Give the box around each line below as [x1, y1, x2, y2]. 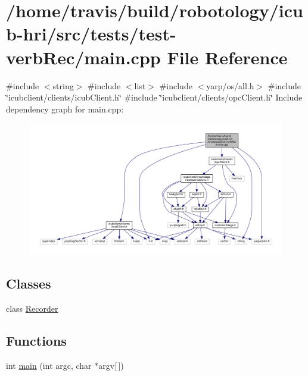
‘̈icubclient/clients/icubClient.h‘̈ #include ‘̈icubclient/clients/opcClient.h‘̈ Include [6, 91, 303, 104]
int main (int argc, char [6, 359, 92, 371]
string [52, 79, 74, 92]
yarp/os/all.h [206, 79, 254, 92]
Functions [6, 331, 67, 349]
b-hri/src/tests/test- [6, 21, 176, 46]
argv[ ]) [98, 359, 124, 371]
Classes [6, 274, 51, 292]
